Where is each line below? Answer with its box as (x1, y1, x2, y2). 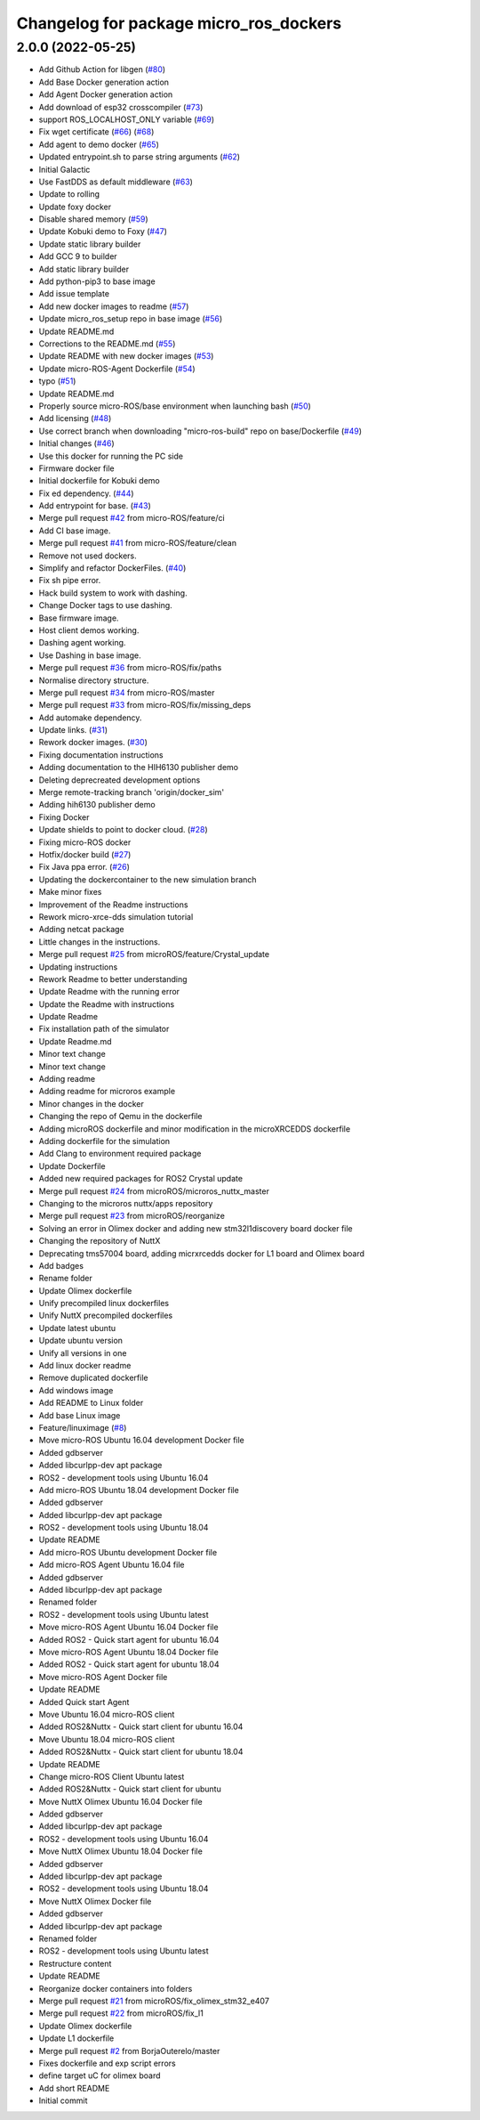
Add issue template (38, 288, 110, 299)
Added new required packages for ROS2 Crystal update (38, 1174, 244, 1184)
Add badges (38, 1260, 84, 1271)
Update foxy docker (38, 201, 112, 212)
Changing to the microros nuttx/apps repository (38, 1198, 213, 1208)
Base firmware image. (38, 613, 119, 623)
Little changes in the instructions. (38, 936, 161, 947)
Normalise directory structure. (38, 675, 149, 686)
